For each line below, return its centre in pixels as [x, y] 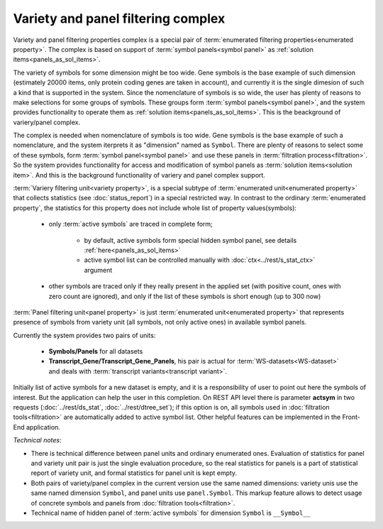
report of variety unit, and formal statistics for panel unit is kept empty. [134, 473]
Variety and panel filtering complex [119, 18]
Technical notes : [37, 440]
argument [98, 270]
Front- [351, 417]
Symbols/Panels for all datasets [96, 351]
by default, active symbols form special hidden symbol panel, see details [190, 240]
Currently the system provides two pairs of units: [84, 335]
